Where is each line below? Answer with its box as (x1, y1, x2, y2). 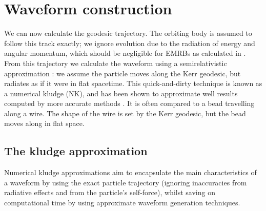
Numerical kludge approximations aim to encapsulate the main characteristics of (4, 167, 257, 178)
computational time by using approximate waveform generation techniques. (4, 197, 240, 208)
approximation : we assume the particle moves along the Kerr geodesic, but (4, 68, 241, 78)
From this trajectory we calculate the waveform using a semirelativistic (4, 57, 227, 68)
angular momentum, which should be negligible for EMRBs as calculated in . (4, 48, 246, 58)
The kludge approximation (4, 143, 148, 159)
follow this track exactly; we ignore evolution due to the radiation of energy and (4, 37, 255, 48)
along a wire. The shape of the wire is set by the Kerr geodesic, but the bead (4, 108, 246, 118)
